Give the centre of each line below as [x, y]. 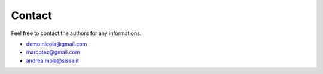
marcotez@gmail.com [53, 52]
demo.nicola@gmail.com [57, 44]
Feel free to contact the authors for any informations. [76, 33]
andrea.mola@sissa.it [52, 60]
